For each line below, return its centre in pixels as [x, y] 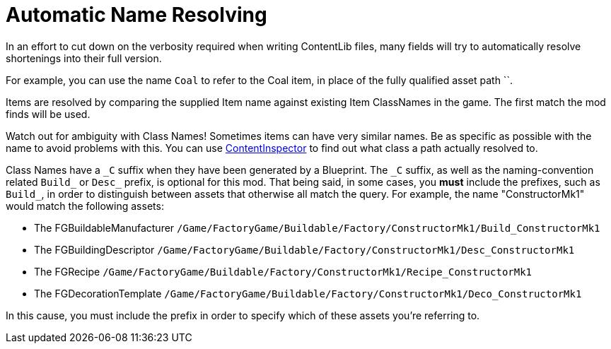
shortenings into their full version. [84, 58]
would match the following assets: [85, 206]
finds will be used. [48, 114]
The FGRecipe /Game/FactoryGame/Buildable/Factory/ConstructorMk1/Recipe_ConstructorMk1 [283, 271]
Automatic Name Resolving [136, 15]
